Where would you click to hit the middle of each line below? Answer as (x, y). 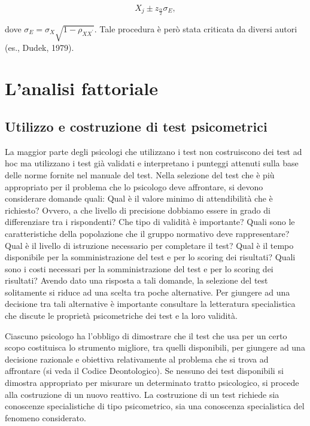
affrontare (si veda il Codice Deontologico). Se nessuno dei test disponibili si (144, 371)
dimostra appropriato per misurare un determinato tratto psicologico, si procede (152, 383)
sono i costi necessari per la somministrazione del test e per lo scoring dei (139, 268)
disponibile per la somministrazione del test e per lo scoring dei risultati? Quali (150, 257)
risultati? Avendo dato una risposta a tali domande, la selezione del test (136, 280)
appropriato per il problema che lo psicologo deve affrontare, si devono (134, 186)
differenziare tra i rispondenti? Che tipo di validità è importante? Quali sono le (150, 222)
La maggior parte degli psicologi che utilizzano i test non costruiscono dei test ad (154, 151)
